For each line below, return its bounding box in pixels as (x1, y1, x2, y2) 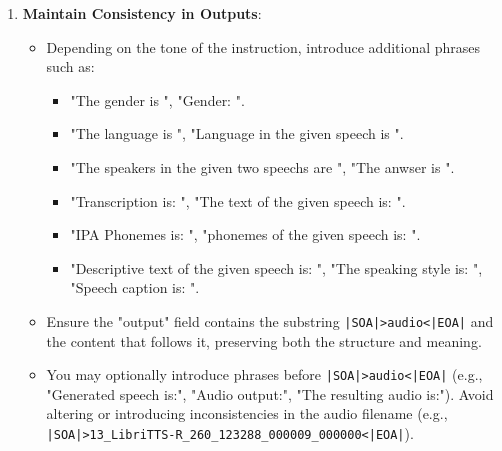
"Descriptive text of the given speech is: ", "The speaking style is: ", (70, 257, 483, 278)
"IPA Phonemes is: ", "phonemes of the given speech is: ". (70, 224, 421, 245)
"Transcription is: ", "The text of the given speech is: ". (70, 190, 406, 211)
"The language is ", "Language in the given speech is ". (70, 123, 404, 144)
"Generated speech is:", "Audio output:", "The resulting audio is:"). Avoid (46, 383, 494, 404)
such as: (46, 56, 95, 77)
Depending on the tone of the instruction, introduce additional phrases (46, 36, 481, 57)
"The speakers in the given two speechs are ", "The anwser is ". (70, 156, 455, 177)
